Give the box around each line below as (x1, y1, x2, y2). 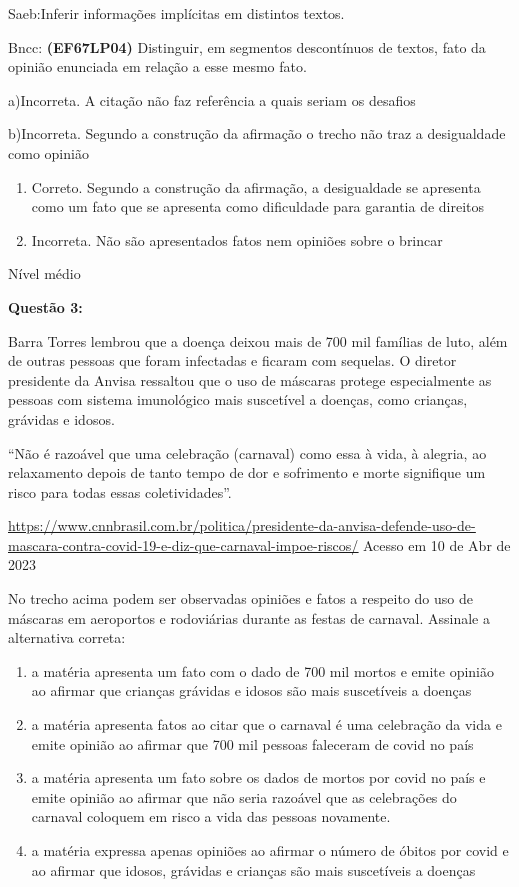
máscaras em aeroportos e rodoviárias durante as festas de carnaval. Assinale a (8, 607, 490, 628)
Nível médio (8, 263, 81, 284)
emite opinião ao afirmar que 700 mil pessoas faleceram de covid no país (31, 733, 474, 754)
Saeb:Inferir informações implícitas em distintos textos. (8, 3, 345, 23)
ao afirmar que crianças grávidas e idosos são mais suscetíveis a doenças (31, 680, 472, 701)
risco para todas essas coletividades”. (8, 481, 232, 502)
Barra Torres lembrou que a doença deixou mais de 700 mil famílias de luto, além (8, 330, 508, 351)
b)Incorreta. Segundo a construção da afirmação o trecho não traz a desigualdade (8, 123, 506, 144)
